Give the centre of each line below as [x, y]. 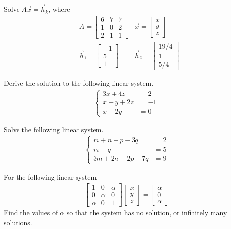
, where [59, 9]
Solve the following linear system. [54, 129]
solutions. [18, 222]
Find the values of [31, 213]
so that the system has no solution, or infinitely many [147, 213]
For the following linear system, [51, 177]
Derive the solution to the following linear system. [79, 83]
